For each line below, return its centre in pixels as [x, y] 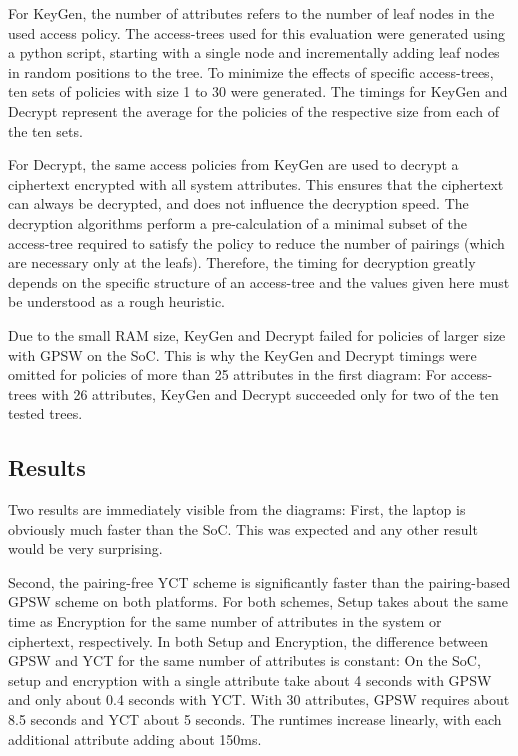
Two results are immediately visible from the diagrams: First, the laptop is [237, 509]
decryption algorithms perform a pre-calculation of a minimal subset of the [237, 222]
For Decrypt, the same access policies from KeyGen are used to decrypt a [233, 164]
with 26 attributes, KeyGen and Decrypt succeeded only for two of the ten [270, 393]
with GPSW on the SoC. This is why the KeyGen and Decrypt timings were [242, 354]
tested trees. [45, 413]
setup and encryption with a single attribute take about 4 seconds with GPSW [250, 679]
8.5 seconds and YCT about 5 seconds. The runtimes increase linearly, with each [255, 719]
